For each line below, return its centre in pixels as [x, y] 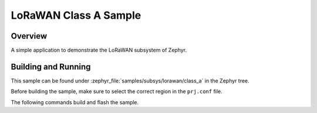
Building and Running [51, 66]
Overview [29, 36]
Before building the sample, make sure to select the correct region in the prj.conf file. [117, 91]
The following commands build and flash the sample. [75, 102]
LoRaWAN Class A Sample [76, 15]
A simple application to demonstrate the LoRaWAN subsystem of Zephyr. [99, 50]
